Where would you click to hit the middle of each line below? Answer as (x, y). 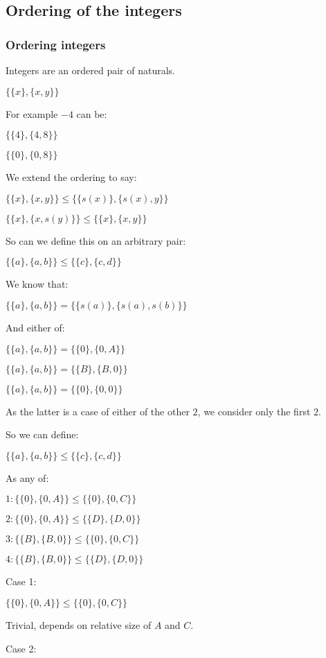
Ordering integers (56, 44)
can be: (92, 113)
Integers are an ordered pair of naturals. (91, 70)
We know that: (37, 284)
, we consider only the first (254, 411)
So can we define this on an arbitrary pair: (96, 240)
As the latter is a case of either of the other (98, 411)
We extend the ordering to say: (71, 177)
